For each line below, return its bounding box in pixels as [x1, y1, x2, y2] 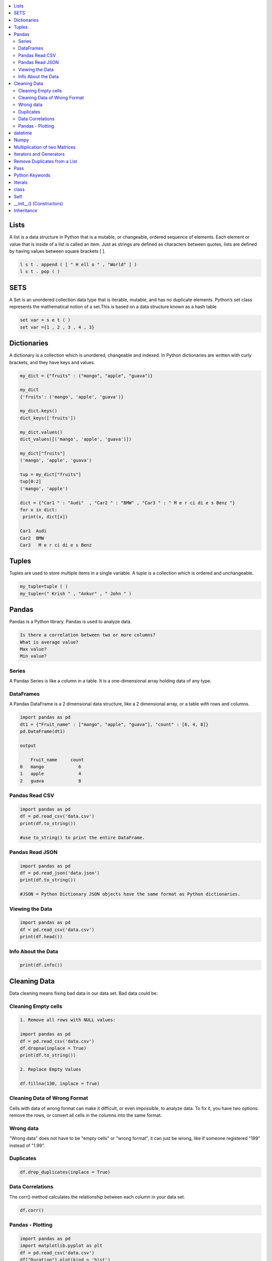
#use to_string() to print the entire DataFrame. [20, 835, 145, 840]
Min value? [20, 653, 47, 659]
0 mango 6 [20, 764, 82, 770]
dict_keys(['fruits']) [20, 415, 76, 421]
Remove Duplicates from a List [14, 158, 78, 164]
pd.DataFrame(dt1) [20, 729, 65, 734]
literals [14, 179, 28, 185]
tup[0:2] [20, 479, 42, 484]
